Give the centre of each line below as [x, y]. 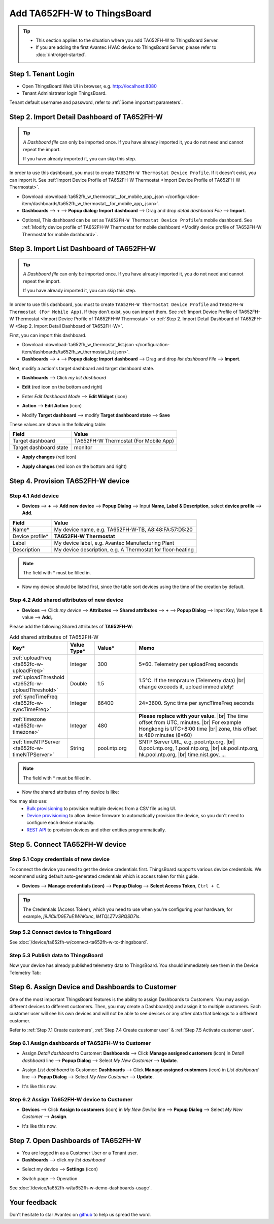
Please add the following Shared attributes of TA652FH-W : [71, 627]
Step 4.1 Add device [34, 495]
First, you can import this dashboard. [48, 336]
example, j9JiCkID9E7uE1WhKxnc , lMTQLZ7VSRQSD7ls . [82, 916]
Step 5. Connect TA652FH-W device [68, 844]
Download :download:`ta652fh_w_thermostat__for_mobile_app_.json [93, 197]
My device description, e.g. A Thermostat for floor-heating [124, 549]
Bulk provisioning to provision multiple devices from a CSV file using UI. [101, 808]
